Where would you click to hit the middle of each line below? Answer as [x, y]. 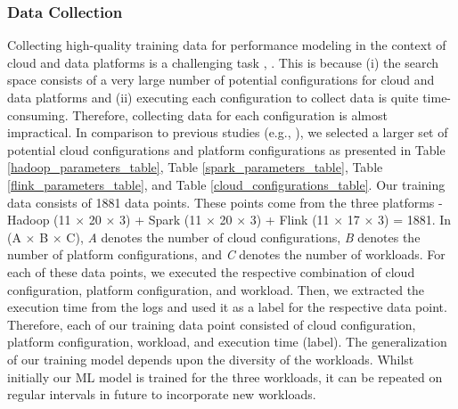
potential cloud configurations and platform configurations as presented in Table [226, 149]
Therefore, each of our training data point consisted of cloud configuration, [212, 324]
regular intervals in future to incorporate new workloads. [162, 394]
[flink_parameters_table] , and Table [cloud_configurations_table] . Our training [226, 184]
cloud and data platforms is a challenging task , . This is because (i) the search [223, 62]
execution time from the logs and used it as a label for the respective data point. [227, 307]
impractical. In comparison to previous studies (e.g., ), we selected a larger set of [228, 132]
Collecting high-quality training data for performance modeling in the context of [227, 45]
